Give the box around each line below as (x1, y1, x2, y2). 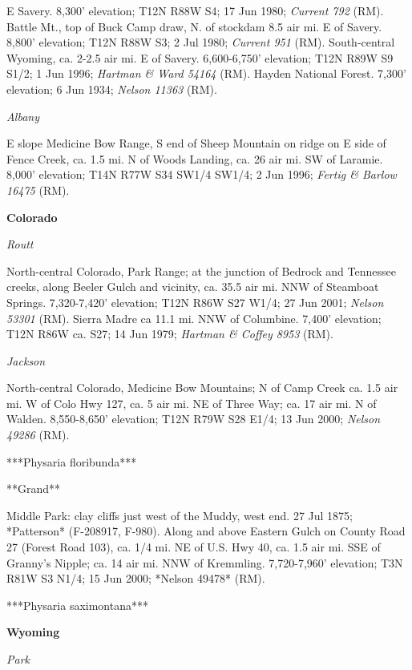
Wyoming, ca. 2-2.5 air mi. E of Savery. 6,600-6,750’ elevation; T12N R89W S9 (6, 49, 394, 66)
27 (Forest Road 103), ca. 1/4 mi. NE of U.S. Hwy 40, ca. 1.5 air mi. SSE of (6, 539, 381, 555)
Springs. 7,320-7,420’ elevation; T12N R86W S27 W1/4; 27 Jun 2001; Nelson (6, 293, 384, 310)
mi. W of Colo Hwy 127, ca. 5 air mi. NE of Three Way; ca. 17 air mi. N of (6, 394, 377, 411)
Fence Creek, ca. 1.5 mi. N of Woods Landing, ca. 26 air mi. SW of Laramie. (6, 150, 383, 167)
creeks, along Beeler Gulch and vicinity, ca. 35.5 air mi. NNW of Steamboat (6, 278, 379, 295)
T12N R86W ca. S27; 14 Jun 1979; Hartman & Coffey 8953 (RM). (6, 325, 333, 342)
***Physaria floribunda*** (6, 453, 137, 470)
